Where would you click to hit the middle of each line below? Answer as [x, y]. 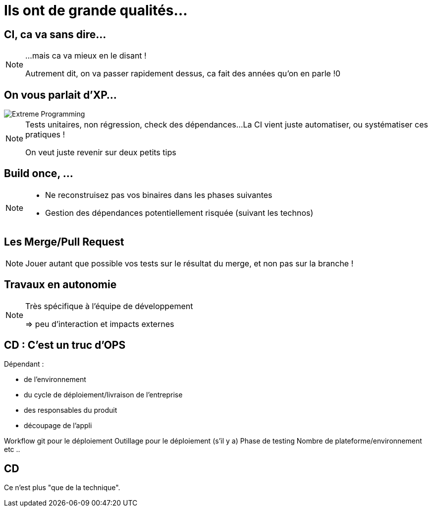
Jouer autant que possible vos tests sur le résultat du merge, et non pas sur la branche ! [189, 263]
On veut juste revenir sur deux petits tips [101, 153]
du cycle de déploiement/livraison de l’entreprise [103, 395]
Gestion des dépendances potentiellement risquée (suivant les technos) [179, 213]
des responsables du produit [71, 410]
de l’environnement [55, 380]
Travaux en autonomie [60, 285]
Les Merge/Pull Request [64, 242]
